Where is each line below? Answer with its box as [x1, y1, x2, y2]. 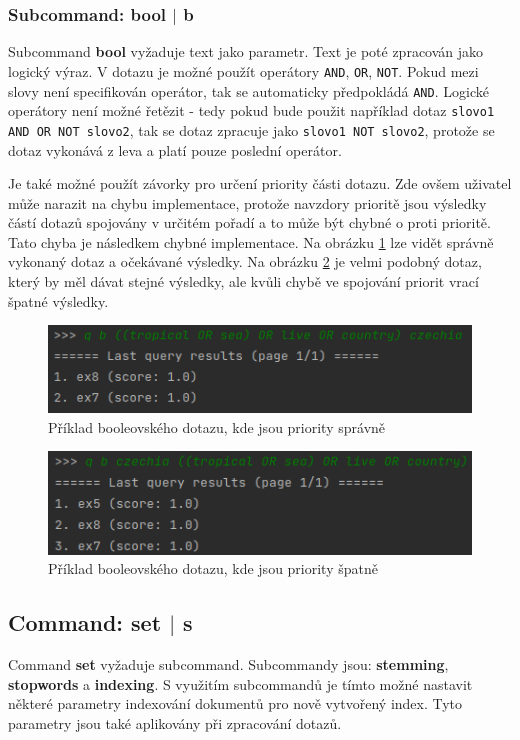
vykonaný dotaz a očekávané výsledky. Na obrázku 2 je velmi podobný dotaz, [8, 251, 482, 272]
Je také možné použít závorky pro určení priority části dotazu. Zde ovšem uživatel [8, 173, 512, 194]
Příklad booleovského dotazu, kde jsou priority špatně [48, 558, 378, 579]
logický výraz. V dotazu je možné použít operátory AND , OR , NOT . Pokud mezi [8, 60, 479, 81]
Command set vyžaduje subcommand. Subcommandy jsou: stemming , [8, 654, 449, 675]
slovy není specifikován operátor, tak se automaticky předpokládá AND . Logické [8, 80, 489, 101]
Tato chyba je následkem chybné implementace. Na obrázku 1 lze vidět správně [8, 231, 494, 252]
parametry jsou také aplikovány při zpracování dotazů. [8, 713, 342, 733]
